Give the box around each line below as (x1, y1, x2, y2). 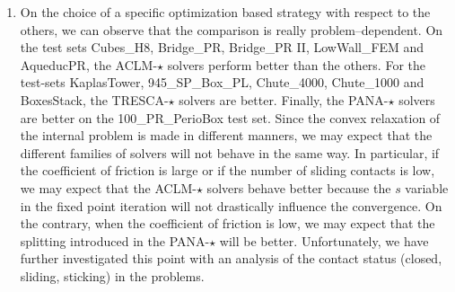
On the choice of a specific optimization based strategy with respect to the (20, 3, 431, 21)
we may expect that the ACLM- (20, 178, 197, 197)
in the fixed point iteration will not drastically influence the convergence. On (20, 196, 442, 215)
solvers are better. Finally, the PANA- (179, 90, 389, 109)
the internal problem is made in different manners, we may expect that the (20, 126, 433, 145)
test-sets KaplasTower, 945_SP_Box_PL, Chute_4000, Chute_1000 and (20, 73, 424, 92)
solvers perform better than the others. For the (167, 55, 426, 74)
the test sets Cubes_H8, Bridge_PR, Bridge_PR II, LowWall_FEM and (20, 38, 424, 57)
